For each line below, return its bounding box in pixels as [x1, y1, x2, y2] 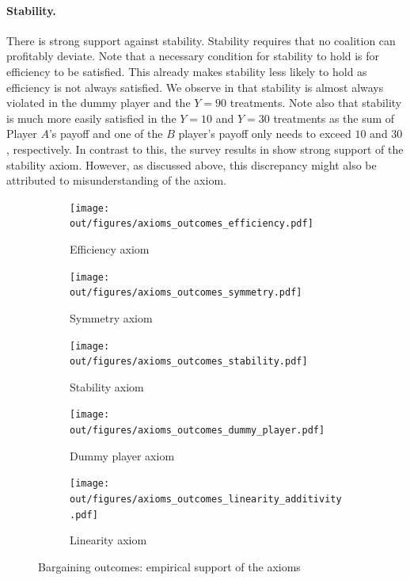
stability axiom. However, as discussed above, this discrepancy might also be [6, 156, 377, 173]
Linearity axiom [70, 532, 147, 548]
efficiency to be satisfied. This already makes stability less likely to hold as [6, 63, 367, 79]
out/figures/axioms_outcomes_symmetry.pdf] [70, 287, 302, 299]
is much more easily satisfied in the [6, 109, 177, 126]
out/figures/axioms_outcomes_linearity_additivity [70, 494, 342, 506]
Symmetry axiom [70, 309, 153, 326]
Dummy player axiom [70, 447, 175, 464]
